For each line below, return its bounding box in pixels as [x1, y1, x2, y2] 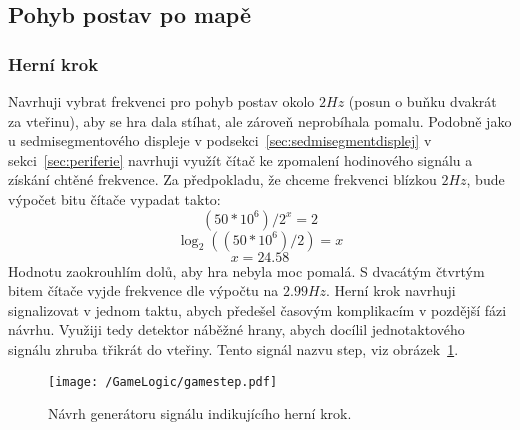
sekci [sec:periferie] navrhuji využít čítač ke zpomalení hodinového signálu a [8, 149, 473, 170]
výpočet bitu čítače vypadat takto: [8, 188, 221, 209]
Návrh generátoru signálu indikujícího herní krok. [48, 403, 352, 424]
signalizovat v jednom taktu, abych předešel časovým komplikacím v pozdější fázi [8, 299, 507, 320]
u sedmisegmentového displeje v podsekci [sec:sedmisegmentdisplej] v [8, 130, 432, 151]
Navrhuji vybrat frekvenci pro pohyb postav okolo [8, 91, 315, 111]
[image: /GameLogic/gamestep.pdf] [48, 374, 278, 389]
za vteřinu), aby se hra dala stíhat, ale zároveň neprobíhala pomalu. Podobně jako [8, 110, 512, 131]
